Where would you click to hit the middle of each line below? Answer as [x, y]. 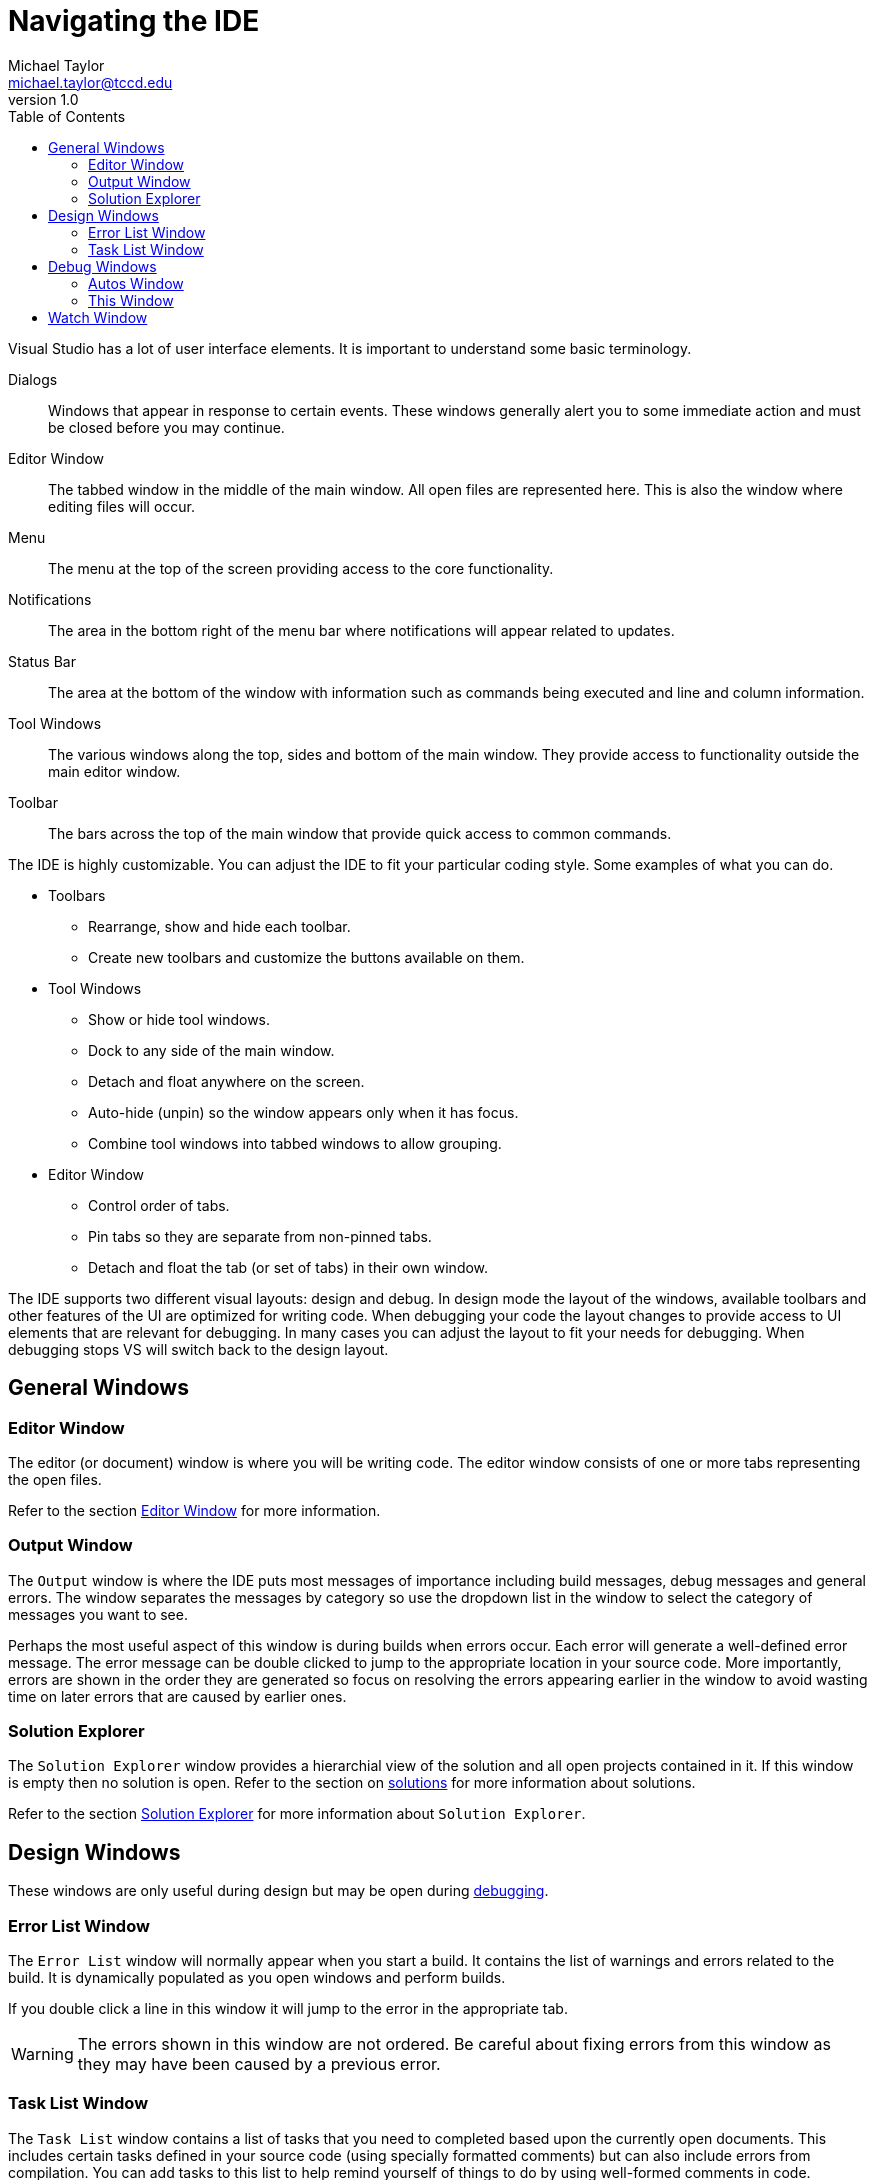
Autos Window [136, 283]
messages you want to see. [98, 1614]
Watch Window [98, 317]
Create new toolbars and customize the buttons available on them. [306, 957]
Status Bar [42, 661]
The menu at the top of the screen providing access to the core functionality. [301, 568]
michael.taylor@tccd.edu [90, 82]
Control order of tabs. [159, 1205]
